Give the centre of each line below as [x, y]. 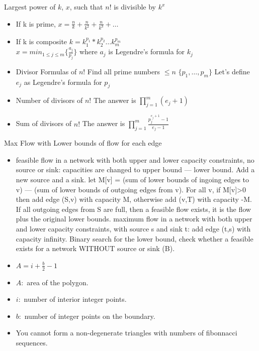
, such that [86, 7]
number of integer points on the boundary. [90, 316]
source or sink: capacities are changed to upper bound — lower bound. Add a [135, 169]
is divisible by [135, 7]
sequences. [32, 342]
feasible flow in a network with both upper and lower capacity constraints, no [135, 159]
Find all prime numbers [124, 71]
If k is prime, [36, 23]
